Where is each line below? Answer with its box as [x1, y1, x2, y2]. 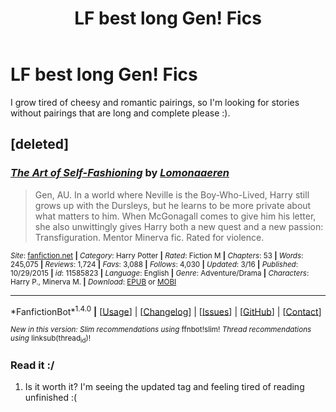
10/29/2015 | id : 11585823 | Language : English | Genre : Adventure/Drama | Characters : [10, 268, 310, 278]
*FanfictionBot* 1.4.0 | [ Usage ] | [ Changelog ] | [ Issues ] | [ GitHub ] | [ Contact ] [10, 303, 322, 317]
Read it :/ [10, 358, 55, 372]
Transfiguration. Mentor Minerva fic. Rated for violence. [34, 231, 265, 243]
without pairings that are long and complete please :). [10, 107, 231, 119]
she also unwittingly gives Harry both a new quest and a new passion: [34, 220, 324, 232]
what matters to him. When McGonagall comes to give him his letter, [34, 210, 317, 222]
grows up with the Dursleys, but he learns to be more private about [34, 199, 312, 211]
